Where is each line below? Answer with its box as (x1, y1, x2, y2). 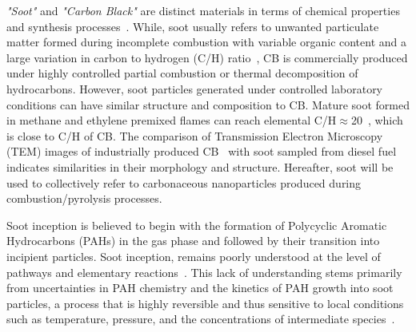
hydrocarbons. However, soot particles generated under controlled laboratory (6, 80, 383, 97)
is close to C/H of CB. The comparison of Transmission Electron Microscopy (6, 127, 383, 144)
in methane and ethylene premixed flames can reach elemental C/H (6, 112, 337, 128)
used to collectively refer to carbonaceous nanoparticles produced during (6, 174, 362, 191)
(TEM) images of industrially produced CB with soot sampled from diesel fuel (6, 143, 397, 160)
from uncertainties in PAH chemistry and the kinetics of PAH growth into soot (6, 279, 394, 296)
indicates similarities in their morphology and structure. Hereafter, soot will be (6, 158, 394, 175)
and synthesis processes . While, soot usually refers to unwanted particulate (6, 18, 379, 34)
